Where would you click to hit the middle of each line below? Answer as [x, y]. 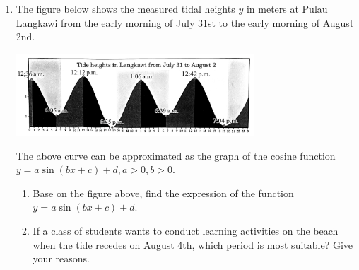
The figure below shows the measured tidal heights [125, 8]
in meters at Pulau [287, 8]
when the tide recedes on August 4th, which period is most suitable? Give [193, 244]
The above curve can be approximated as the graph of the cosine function [176, 155]
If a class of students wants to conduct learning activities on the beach [186, 230]
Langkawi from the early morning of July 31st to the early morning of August [185, 22]
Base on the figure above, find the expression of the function [163, 193]
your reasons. [61, 258]
